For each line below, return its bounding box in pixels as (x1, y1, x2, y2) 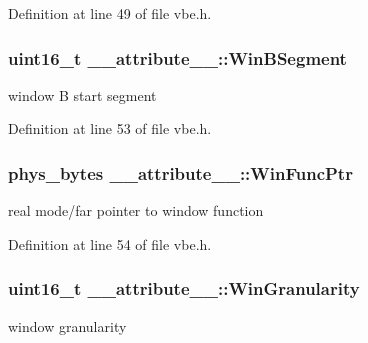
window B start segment (8, 84, 157, 105)
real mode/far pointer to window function (8, 200, 264, 221)
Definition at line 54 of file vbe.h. (8, 233, 212, 254)
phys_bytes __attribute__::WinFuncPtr (8, 160, 353, 185)
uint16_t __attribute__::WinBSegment (8, 45, 347, 70)
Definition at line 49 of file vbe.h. (8, 3, 212, 23)
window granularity (8, 315, 127, 336)
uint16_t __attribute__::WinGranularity (8, 276, 360, 301)
